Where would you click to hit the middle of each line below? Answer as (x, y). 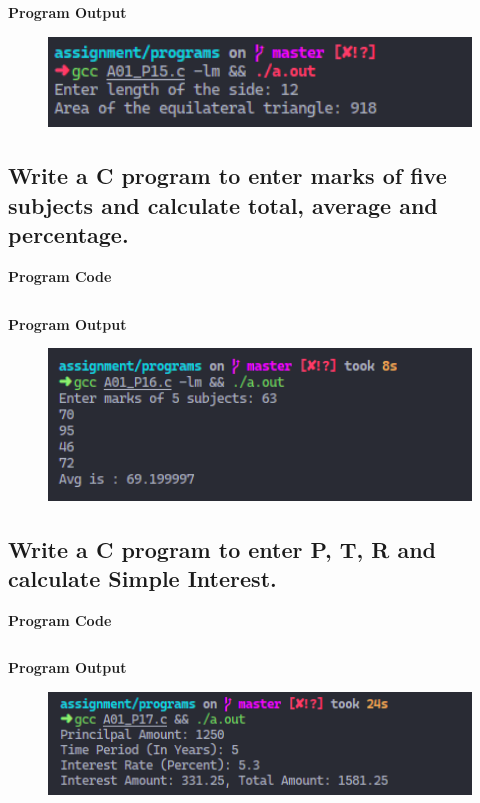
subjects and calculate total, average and (223, 204)
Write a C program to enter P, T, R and (222, 548)
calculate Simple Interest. (142, 577)
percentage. (68, 234)
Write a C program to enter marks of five (227, 175)
